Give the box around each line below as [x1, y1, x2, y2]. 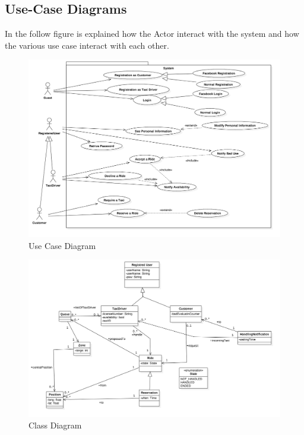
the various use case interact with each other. [5, 39, 169, 51]
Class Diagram [28, 419, 82, 431]
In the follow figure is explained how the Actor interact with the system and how [5, 27, 299, 40]
